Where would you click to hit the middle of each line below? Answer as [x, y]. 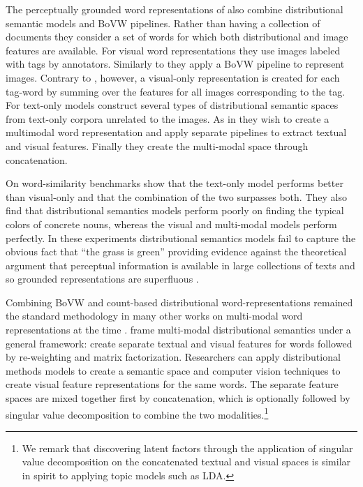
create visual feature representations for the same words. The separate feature [172, 384]
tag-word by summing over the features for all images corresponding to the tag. [176, 91]
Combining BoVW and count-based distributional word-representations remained [179, 302]
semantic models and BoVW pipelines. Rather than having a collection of [163, 23]
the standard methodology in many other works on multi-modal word [154, 316]
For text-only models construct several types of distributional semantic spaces [172, 105]
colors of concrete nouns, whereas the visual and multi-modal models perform [171, 224]
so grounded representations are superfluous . [102, 279]
